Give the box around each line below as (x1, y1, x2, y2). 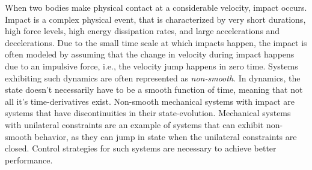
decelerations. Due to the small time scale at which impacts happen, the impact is (5, 36, 307, 48)
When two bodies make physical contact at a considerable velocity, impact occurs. (5, 1, 307, 13)
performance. (5, 153, 53, 166)
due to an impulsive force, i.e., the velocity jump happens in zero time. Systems (5, 59, 298, 72)
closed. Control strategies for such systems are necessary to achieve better (5, 142, 277, 154)
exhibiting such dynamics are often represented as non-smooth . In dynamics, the (5, 71, 301, 84)
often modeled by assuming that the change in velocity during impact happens (5, 48, 295, 60)
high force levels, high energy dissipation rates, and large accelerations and (5, 25, 280, 37)
